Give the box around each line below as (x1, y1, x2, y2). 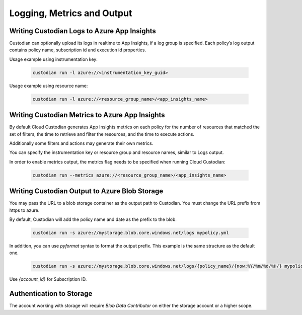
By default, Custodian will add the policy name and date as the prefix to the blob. (9, 216, 177, 222)
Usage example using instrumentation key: (9, 56, 98, 62)
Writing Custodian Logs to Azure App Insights (9, 27, 156, 35)
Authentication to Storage (9, 289, 93, 298)
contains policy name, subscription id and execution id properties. (9, 47, 146, 53)
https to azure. (9, 207, 40, 213)
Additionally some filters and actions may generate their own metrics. (9, 140, 154, 146)
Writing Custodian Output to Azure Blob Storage (9, 187, 164, 196)
